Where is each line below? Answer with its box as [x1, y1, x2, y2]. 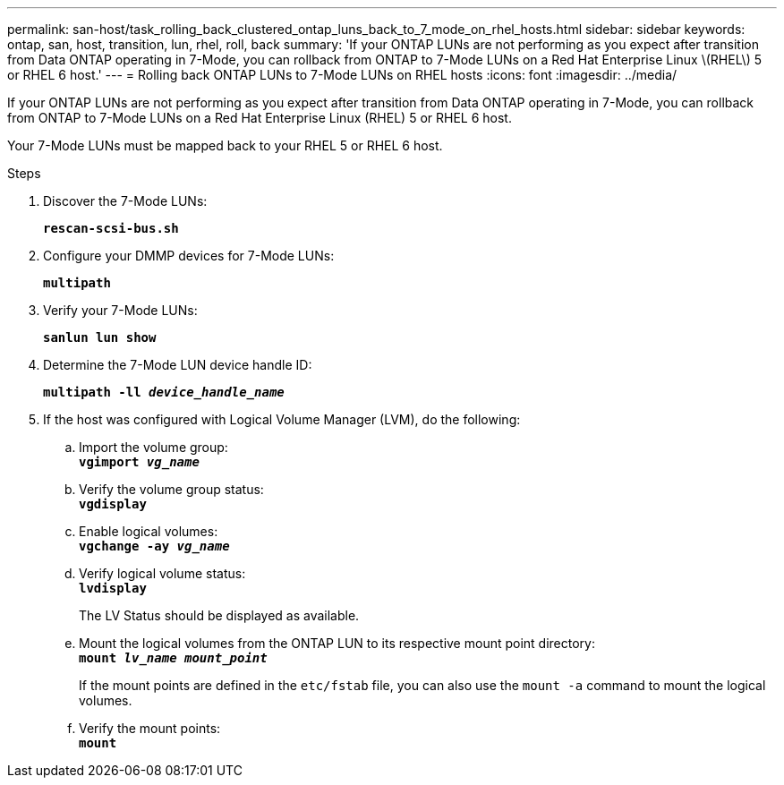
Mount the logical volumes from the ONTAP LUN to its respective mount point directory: [79, 636, 595, 651]
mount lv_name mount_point [79, 651, 268, 665]
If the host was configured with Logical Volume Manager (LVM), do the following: [43, 412, 521, 427]
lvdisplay [79, 581, 147, 595]
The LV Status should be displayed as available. [79, 608, 360, 623]
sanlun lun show [43, 330, 157, 345]
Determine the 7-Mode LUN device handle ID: [43, 357, 312, 372]
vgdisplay [79, 497, 147, 511]
